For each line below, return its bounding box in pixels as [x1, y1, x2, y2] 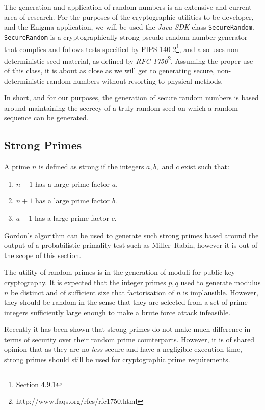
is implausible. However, [183, 287, 258, 297]
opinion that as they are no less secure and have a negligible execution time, [4, 344, 242, 354]
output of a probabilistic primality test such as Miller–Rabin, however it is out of [4, 240, 257, 250]
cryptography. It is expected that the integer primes [4, 276, 166, 287]
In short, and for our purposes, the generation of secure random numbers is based [4, 92, 259, 103]
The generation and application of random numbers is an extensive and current [4, 2, 252, 12]
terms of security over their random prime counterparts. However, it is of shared [4, 334, 255, 344]
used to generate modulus [180, 276, 261, 287]
